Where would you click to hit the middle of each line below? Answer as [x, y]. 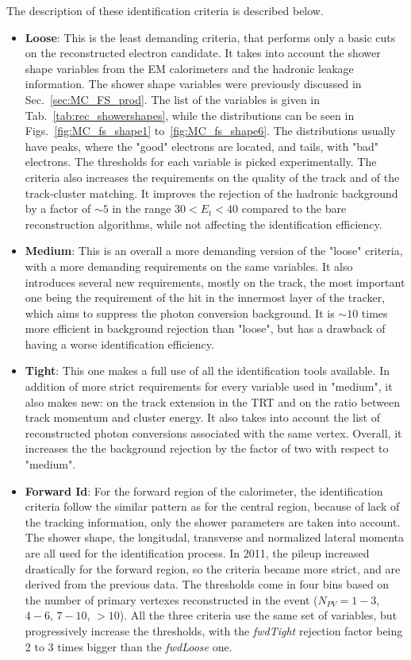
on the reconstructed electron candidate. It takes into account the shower [203, 53]
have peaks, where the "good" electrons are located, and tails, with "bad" [202, 146]
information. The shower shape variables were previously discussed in [193, 84]
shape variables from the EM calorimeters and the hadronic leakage [189, 68]
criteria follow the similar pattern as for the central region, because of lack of [212, 506]
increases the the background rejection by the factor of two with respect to [207, 448]
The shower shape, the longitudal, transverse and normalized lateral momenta [215, 537]
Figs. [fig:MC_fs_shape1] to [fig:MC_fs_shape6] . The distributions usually [210, 131]
